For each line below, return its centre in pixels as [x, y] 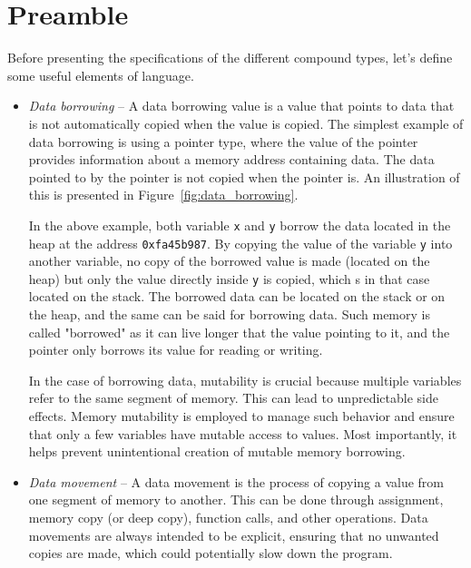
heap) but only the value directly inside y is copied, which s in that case [229, 278]
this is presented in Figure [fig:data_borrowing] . [163, 195]
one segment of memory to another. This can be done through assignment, [236, 499]
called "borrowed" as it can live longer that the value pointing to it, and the [239, 332]
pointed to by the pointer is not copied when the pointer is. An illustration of [244, 176]
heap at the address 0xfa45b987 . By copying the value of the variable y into [240, 243]
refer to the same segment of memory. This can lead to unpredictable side [233, 398]
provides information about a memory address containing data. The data [231, 159]
